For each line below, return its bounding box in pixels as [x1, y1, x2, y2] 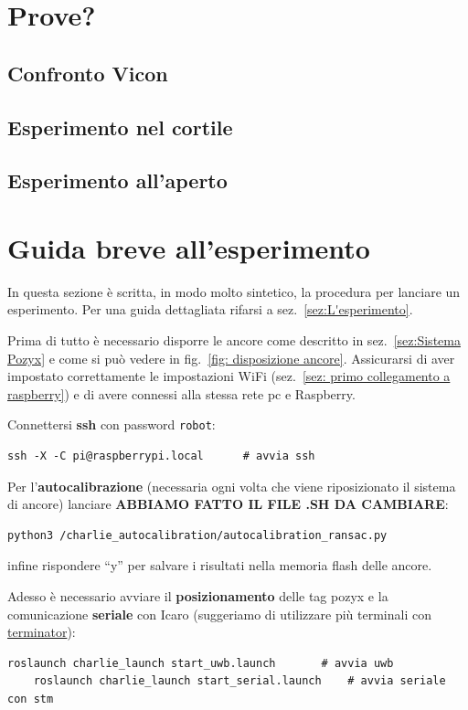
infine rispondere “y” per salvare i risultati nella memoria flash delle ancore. [7, 556, 432, 575]
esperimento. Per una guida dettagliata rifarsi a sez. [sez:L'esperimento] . [7, 300, 413, 319]
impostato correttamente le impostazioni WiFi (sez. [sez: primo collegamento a [7, 366, 451, 386]
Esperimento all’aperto [7, 166, 228, 195]
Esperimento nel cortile [7, 112, 233, 141]
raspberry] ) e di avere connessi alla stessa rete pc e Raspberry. [7, 384, 356, 403]
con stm [7, 693, 54, 705]
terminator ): [7, 622, 76, 641]
